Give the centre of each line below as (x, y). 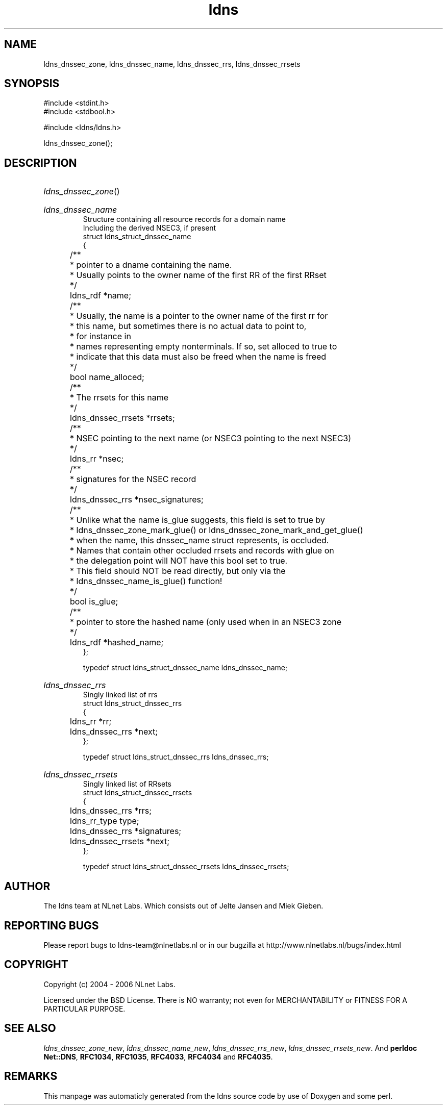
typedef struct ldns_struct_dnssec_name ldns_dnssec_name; (185, 668)
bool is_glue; (94, 602)
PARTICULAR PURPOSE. (84, 1009)
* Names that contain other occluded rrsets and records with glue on (202, 551)
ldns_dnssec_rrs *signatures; (126, 831)
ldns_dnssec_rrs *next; (114, 732)
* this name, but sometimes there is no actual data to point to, (188, 326)
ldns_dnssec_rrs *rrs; (111, 811)
